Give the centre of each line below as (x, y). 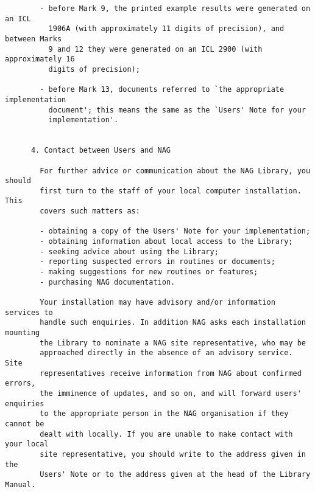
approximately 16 (40, 59)
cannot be (25, 424)
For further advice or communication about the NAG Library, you (175, 171)
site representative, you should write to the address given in (173, 454)
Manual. (20, 484)
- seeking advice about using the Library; (129, 251)
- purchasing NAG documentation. (108, 282)
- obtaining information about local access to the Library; (166, 242)
